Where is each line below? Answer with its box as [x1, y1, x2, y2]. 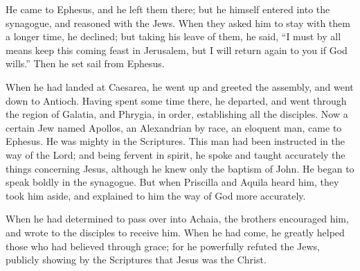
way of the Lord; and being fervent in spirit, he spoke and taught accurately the [6, 147, 345, 161]
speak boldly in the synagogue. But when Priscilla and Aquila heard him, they [6, 175, 339, 189]
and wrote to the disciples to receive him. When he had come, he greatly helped [6, 225, 345, 239]
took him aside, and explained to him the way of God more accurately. [6, 188, 306, 202]
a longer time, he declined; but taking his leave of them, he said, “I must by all [6, 29, 341, 44]
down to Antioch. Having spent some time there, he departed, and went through [6, 93, 347, 107]
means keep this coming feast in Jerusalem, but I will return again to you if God [6, 42, 348, 57]
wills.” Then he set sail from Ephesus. [6, 56, 165, 71]
